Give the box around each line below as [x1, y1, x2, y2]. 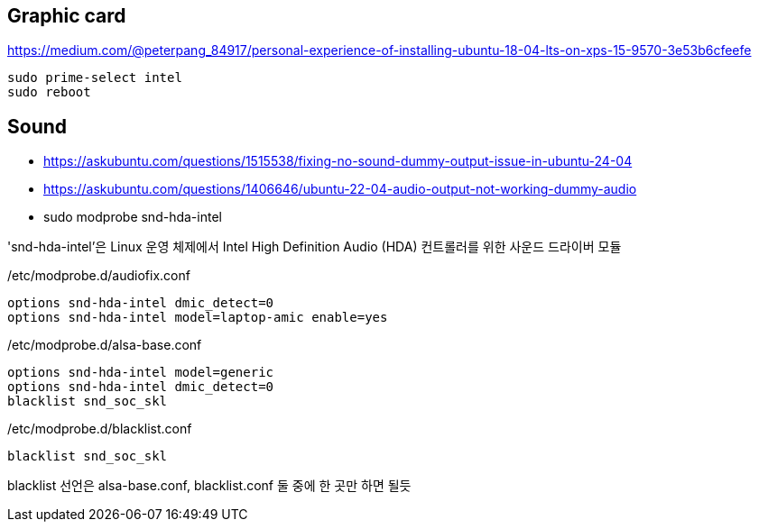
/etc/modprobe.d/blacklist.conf [7, 421, 192, 437]
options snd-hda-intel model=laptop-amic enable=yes [7, 310, 388, 325]
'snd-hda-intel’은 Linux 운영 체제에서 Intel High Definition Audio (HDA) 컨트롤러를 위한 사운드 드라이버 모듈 [7, 239, 622, 255]
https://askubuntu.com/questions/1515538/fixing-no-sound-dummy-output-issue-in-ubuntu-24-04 [43, 153, 633, 169]
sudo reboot [7, 85, 91, 100]
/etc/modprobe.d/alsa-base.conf [7, 337, 202, 353]
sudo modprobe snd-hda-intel [43, 209, 222, 225]
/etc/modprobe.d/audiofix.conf [7, 268, 190, 284]
